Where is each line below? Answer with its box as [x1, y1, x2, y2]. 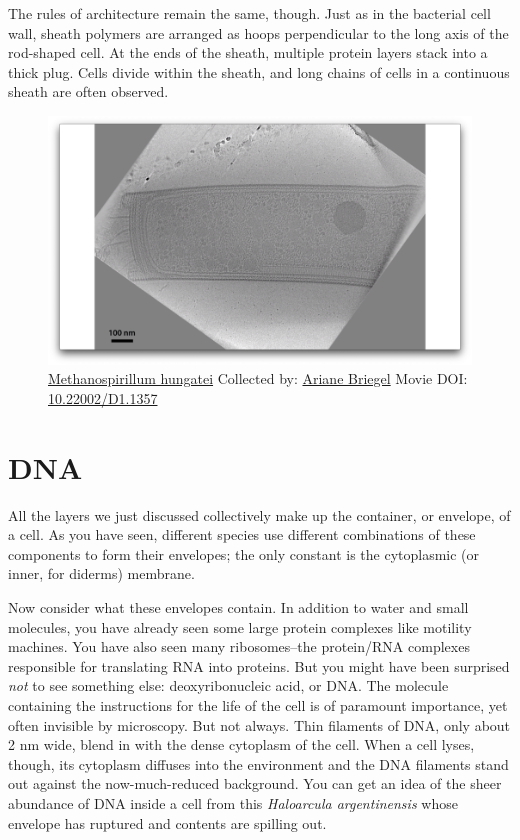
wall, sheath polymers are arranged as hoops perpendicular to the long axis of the [8, 22, 509, 43]
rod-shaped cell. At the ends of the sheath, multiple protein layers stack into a [8, 42, 488, 63]
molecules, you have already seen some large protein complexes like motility [8, 616, 472, 637]
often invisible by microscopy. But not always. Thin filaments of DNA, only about [8, 714, 511, 735]
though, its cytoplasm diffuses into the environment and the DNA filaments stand [8, 753, 509, 774]
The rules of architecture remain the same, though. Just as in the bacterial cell [8, 3, 491, 23]
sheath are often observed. [8, 81, 169, 102]
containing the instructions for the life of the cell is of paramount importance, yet [8, 695, 508, 716]
